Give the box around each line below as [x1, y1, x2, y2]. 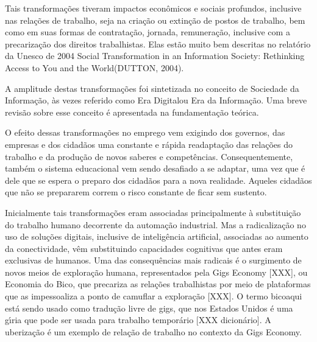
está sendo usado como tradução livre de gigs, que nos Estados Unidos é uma [5, 301, 293, 314]
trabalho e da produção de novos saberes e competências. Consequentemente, [5, 150, 293, 162]
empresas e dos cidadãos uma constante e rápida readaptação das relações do [5, 138, 293, 150]
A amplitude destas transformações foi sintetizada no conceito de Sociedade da [5, 82, 299, 94]
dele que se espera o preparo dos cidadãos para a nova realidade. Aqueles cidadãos [5, 173, 312, 186]
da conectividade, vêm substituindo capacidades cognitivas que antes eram [5, 242, 283, 254]
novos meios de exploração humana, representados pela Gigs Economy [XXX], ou [5, 265, 308, 278]
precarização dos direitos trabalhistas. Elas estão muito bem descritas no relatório [5, 37, 311, 50]
